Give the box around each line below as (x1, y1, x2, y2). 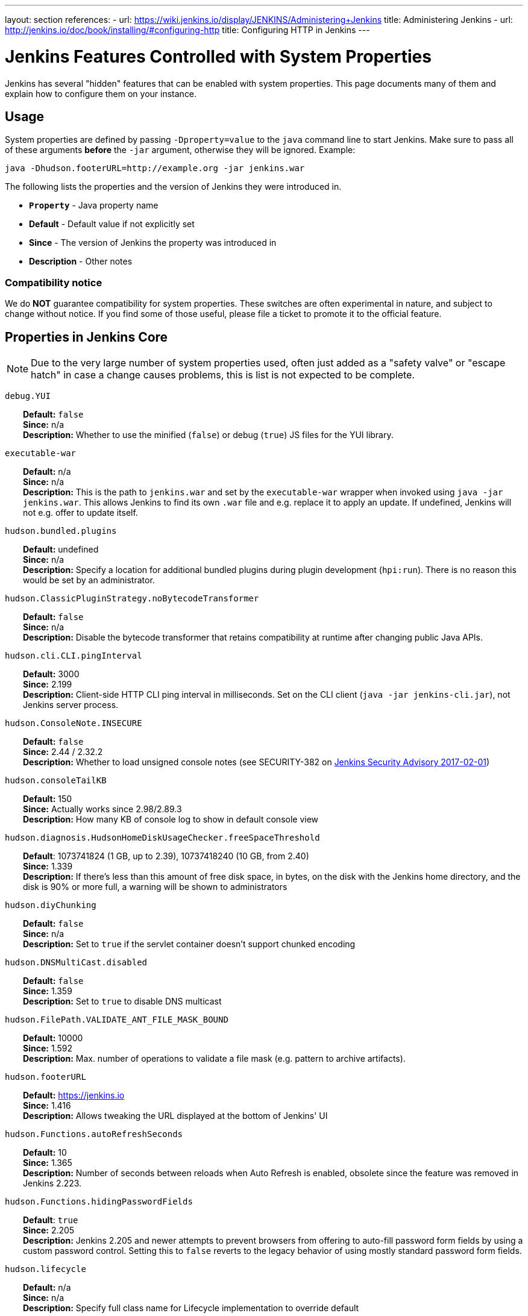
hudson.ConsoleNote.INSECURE (5, 718, 142, 728)
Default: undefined (23, 544, 99, 554)
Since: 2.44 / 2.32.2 (23, 746, 103, 757)
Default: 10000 (23, 1032, 83, 1043)
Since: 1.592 (23, 1042, 72, 1053)
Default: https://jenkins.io (23, 1089, 125, 1100)
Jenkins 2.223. (23, 1177, 82, 1188)
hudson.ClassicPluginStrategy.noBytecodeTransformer (5, 593, 259, 603)
